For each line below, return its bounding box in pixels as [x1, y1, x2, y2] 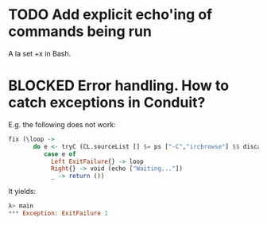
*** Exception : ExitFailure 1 [8, 209, 109, 217]
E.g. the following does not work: [8, 119, 117, 129]
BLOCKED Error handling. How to [8, 77, 229, 95]
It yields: [8, 187, 37, 196]
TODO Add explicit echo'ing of [8, 6, 213, 24]
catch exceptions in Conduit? [8, 94, 206, 112]
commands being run [8, 22, 153, 41]
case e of [43, 149, 77, 158]
